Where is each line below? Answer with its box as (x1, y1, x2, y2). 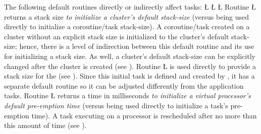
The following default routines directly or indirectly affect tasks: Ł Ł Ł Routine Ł (4, 2, 256, 12)
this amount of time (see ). (4, 120, 87, 130)
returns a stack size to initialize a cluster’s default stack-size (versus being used (4, 11, 249, 22)
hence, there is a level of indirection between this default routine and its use (19, 41, 254, 51)
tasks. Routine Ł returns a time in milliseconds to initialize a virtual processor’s (4, 90, 251, 101)
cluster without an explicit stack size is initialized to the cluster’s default (4, 31, 229, 41)
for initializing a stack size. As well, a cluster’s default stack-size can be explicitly (4, 50, 255, 61)
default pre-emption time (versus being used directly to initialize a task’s (4, 100, 228, 110)
